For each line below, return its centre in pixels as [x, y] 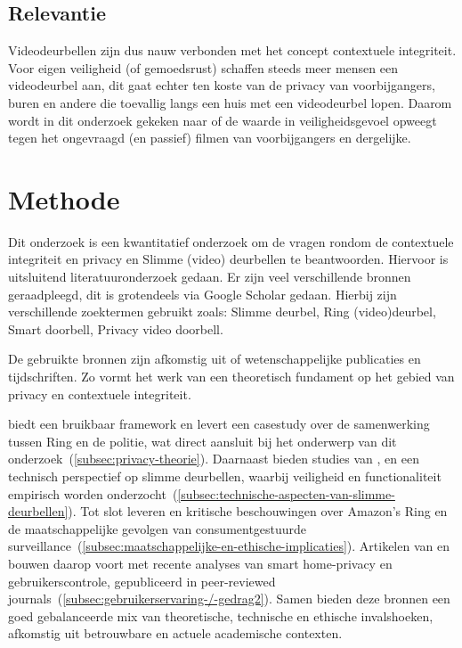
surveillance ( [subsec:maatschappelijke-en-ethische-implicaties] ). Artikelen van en [229, 546]
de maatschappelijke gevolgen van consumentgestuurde [158, 528]
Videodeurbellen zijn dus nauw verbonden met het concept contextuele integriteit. [232, 50]
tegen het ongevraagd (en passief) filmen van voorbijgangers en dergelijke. [210, 138]
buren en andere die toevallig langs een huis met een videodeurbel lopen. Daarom [230, 102]
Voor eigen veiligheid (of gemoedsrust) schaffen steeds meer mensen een [203, 67]
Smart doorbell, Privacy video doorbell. [116, 328]
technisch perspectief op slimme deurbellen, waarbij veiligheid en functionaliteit [225, 476]
